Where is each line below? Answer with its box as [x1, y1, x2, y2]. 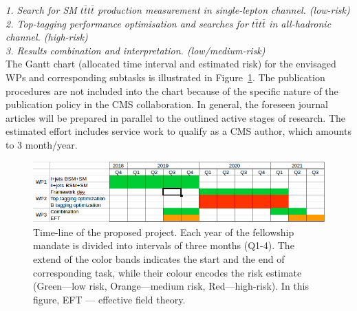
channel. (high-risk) [6, 30, 88, 44]
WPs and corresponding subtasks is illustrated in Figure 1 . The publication [6, 69, 325, 84]
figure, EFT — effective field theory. [33, 292, 186, 306]
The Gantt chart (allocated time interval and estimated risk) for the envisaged [6, 56, 336, 71]
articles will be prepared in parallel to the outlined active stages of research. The [6, 110, 346, 125]
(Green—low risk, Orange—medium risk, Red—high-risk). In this [33, 279, 309, 293]
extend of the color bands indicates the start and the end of [33, 252, 285, 266]
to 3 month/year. [6, 137, 78, 151]
